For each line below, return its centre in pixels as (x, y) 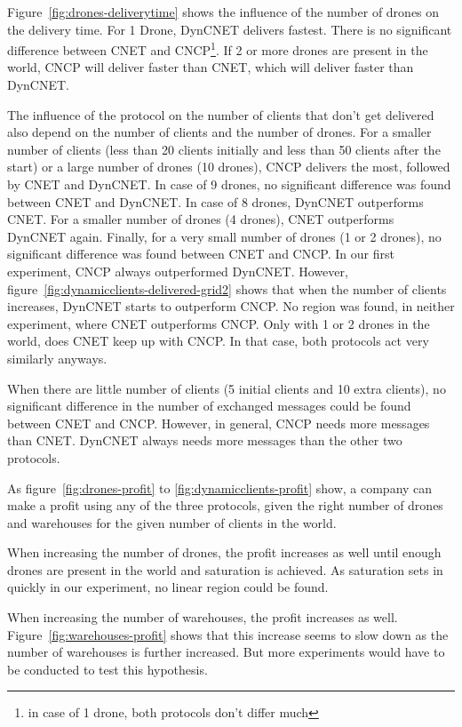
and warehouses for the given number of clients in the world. (172, 522)
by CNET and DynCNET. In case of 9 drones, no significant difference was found (229, 184)
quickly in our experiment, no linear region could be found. (168, 587)
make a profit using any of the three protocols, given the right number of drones (225, 505)
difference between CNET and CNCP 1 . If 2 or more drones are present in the (218, 48)
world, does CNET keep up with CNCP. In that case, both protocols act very (218, 341)
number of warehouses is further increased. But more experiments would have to (226, 652)
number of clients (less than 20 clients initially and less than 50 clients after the (224, 149)
